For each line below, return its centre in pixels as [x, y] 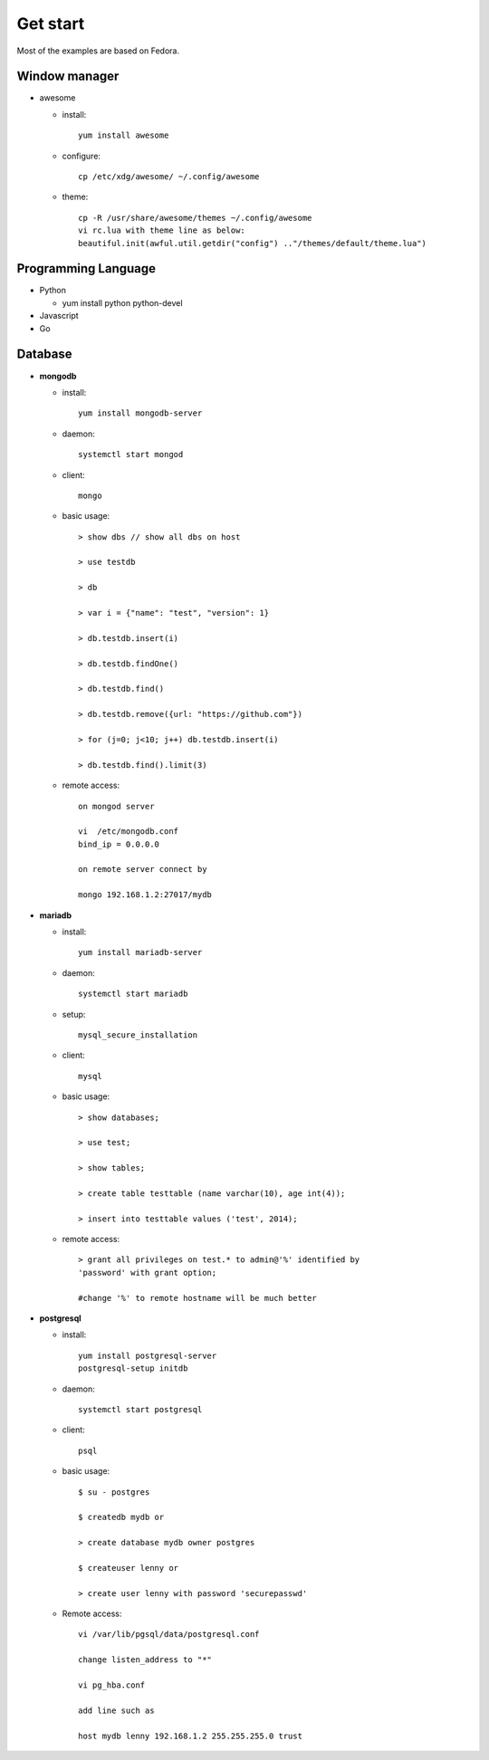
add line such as [116, 1710]
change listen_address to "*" [145, 1660]
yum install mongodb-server [140, 413]
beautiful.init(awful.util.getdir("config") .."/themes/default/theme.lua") [253, 243]
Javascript [59, 316]
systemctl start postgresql [140, 1409]
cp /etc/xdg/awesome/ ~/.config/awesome [169, 177]
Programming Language [86, 268]
